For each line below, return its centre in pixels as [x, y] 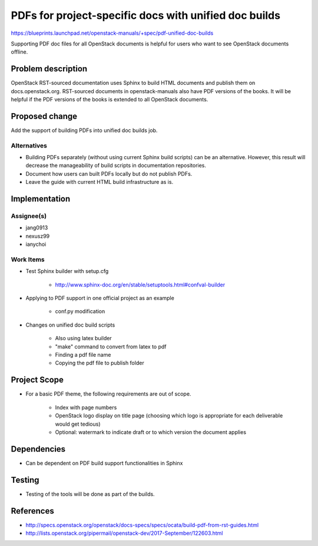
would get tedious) [78, 424]
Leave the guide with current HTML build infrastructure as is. [100, 182]
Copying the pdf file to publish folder [100, 363]
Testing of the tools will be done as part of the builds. [90, 494]
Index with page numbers [86, 407]
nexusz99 [38, 236]
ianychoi [36, 244]
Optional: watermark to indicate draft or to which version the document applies [151, 432]
